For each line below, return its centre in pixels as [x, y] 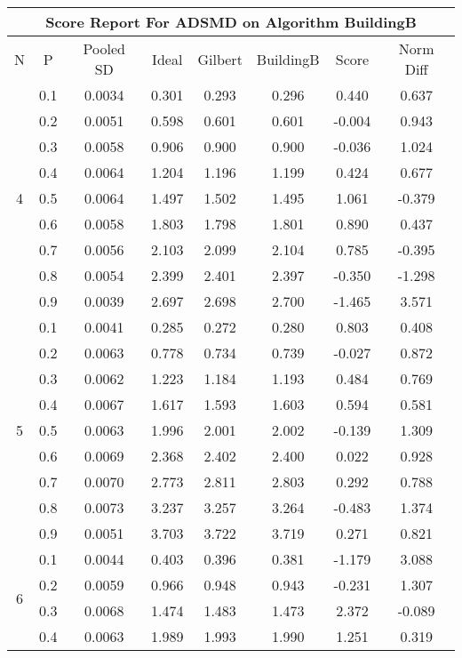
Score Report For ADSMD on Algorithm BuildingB [231, 22]
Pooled [104, 48]
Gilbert [220, 59]
